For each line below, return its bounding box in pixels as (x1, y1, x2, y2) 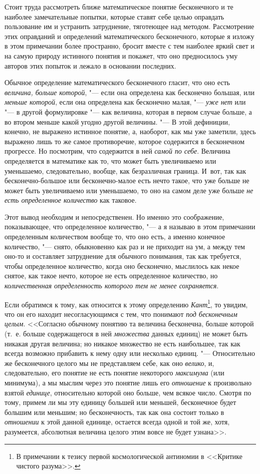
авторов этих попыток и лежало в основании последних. (4, 60, 176, 71)
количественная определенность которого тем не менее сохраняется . (4, 280, 219, 291)
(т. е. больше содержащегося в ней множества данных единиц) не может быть (4, 328, 248, 339)
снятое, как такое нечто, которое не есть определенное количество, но (4, 270, 218, 281)
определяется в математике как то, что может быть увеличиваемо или (4, 155, 217, 166)
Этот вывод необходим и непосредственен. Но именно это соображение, (4, 211, 225, 222)
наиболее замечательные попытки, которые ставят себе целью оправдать (4, 11, 224, 22)
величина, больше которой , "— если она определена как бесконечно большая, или (4, 87, 255, 97)
